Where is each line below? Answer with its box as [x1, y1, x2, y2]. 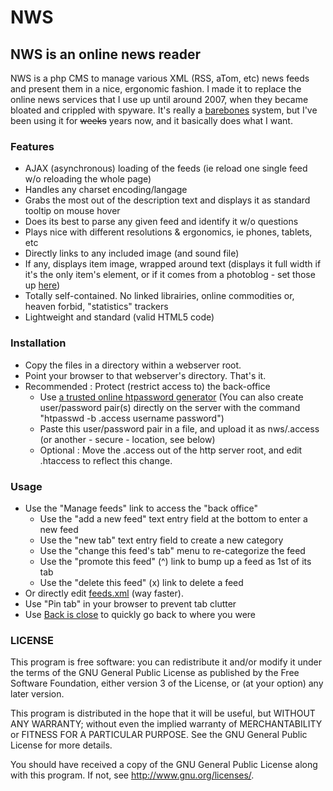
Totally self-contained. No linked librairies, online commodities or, [24, 290, 295, 302]
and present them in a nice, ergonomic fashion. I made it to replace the [10, 83, 302, 95]
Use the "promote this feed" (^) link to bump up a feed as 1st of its [39, 555, 312, 567]
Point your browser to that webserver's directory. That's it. [24, 369, 267, 381]
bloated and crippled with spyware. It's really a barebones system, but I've [10, 104, 318, 116]
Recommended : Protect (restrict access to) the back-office [24, 380, 271, 392]
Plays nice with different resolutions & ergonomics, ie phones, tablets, [24, 226, 313, 238]
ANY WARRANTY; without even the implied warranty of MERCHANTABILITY [10, 718, 323, 730]
